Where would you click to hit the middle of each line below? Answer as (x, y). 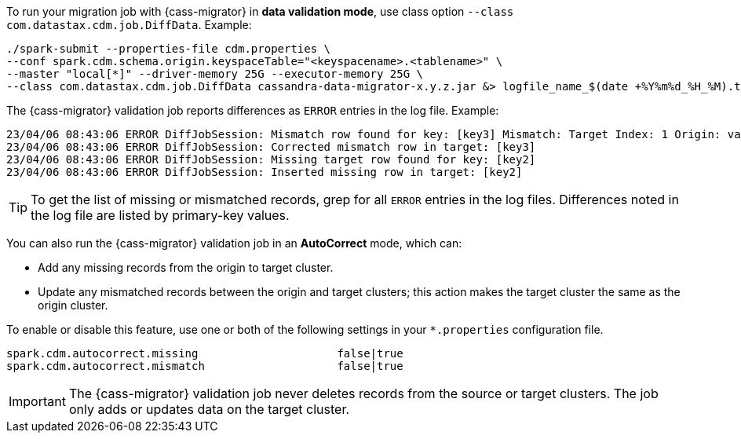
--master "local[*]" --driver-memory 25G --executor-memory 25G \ (215, 74)
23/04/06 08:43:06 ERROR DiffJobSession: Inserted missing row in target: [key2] (265, 172)
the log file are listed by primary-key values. (160, 215)
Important (37, 401)
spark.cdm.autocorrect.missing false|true (205, 353)
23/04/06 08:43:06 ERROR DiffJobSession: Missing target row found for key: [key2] (271, 159)
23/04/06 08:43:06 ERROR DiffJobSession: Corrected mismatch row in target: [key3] (271, 147)
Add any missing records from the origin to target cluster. (186, 267)
